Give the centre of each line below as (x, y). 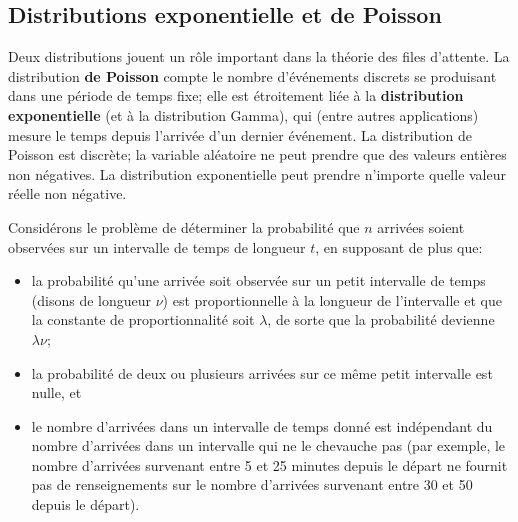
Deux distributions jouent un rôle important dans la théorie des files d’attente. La (259, 56)
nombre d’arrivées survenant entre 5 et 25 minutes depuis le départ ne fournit (269, 464)
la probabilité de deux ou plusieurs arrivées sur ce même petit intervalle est (262, 372)
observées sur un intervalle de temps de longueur (157, 246)
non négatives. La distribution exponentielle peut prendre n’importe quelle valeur (257, 173)
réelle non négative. (67, 193)
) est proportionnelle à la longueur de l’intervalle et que (332, 299)
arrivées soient (421, 226)
